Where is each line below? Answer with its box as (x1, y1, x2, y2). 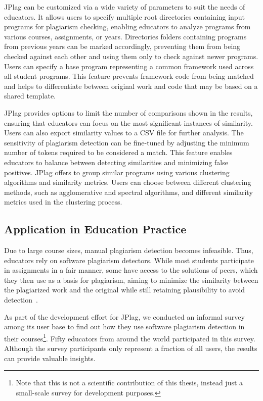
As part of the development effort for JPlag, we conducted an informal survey (4, 311, 245, 322)
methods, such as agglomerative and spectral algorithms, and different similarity (4, 186, 253, 197)
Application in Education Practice (4, 221, 187, 237)
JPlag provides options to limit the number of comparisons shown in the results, (4, 107, 253, 118)
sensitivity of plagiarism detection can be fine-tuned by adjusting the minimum (4, 137, 249, 147)
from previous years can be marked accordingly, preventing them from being (4, 41, 241, 52)
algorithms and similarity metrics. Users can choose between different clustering (4, 177, 251, 187)
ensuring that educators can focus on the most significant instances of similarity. (4, 117, 253, 128)
